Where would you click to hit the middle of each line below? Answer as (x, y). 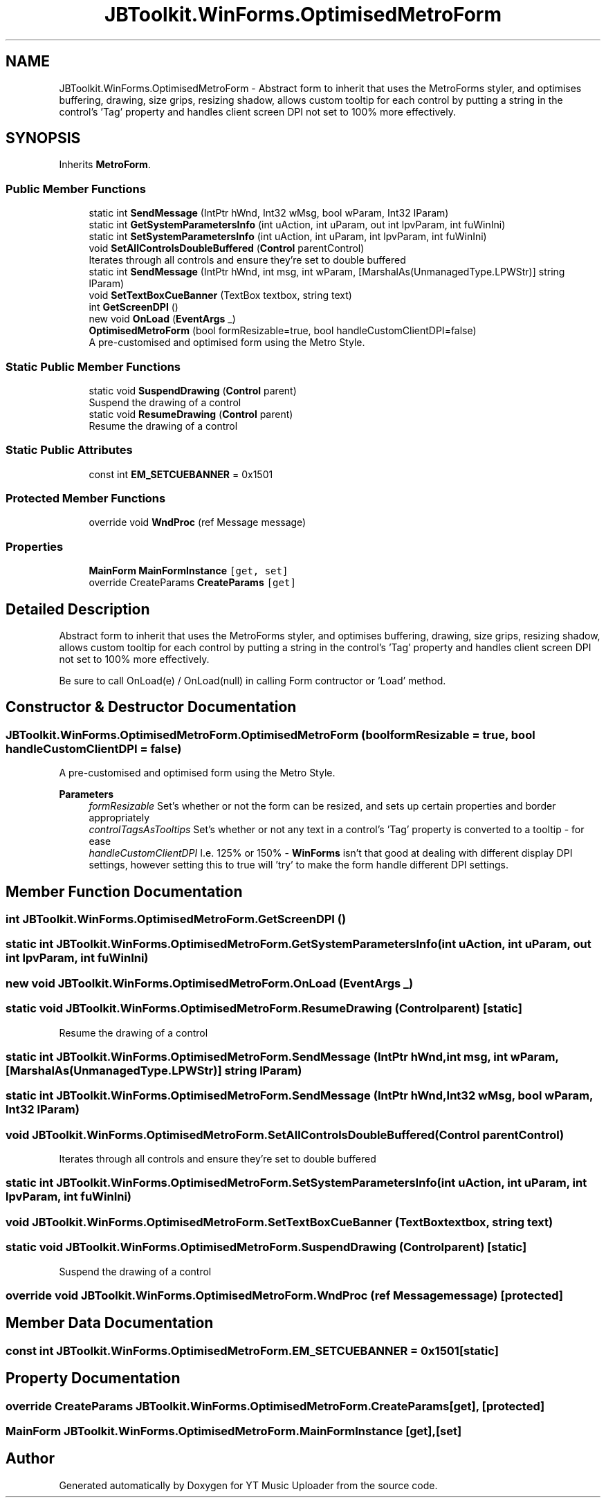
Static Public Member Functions (93, 366)
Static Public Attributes (69, 450)
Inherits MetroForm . (105, 165)
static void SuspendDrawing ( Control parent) (193, 390)
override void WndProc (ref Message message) (198, 522)
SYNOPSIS (43, 138)
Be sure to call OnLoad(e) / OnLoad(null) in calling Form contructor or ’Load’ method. (252, 681)
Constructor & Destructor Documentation (151, 707)
